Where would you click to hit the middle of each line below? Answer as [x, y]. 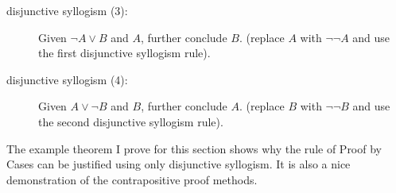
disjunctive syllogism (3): [67, 10]
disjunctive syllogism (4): [67, 79]
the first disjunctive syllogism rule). [124, 53]
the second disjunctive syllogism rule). [131, 121]
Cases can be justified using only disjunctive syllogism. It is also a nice [179, 164]
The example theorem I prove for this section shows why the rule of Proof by [194, 148]
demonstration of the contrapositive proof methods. [132, 179]
